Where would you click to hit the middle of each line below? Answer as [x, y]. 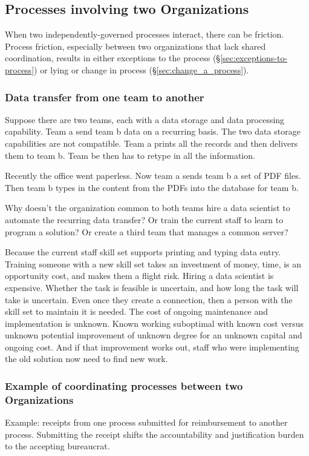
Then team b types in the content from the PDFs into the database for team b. [152, 187]
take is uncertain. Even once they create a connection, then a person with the [149, 299]
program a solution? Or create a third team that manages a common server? [147, 231]
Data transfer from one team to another [105, 97]
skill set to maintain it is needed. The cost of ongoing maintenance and [137, 311]
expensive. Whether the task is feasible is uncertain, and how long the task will [152, 287]
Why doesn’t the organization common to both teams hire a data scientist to [148, 208]
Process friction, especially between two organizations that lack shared [135, 46]
